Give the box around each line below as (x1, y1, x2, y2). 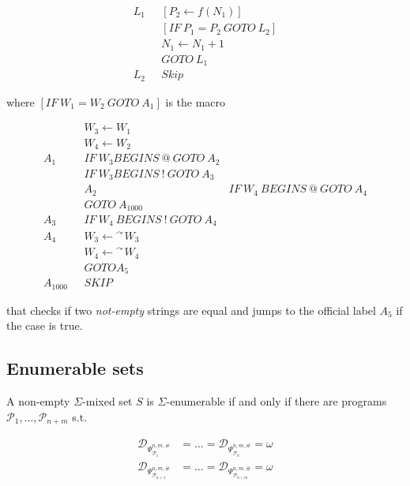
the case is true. (6, 317, 83, 334)
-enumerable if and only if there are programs (166, 392, 387, 409)
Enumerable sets (6, 356, 144, 380)
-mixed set (82, 392, 133, 409)
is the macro (165, 93, 226, 110)
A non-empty (6, 392, 70, 409)
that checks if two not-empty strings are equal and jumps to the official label (6, 301, 376, 318)
